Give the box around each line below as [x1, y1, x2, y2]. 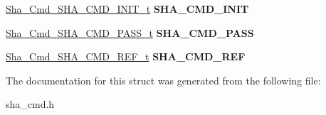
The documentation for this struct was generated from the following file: [6, 72, 321, 87]
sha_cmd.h [6, 97, 55, 111]
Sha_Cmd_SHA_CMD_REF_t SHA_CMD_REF [6, 49, 246, 64]
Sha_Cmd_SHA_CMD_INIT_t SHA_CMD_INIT [6, 1, 249, 16]
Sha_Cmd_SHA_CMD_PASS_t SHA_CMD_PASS [6, 25, 254, 40]
